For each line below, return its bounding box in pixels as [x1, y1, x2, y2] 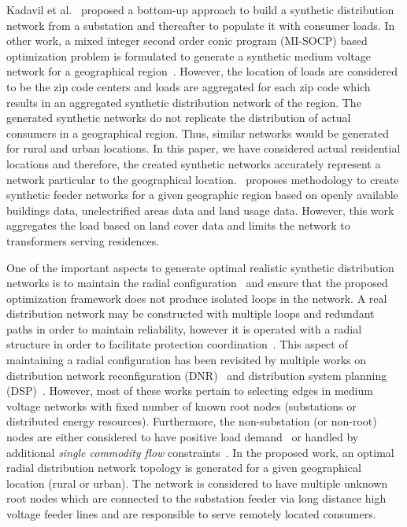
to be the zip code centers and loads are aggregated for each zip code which [6, 78, 371, 94]
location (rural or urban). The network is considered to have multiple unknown [6, 474, 388, 491]
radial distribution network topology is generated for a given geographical [6, 459, 361, 476]
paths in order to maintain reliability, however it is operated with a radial [6, 320, 362, 337]
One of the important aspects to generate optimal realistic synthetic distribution [6, 259, 394, 275]
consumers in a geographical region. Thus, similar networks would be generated [6, 124, 389, 141]
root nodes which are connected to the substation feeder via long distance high [6, 490, 387, 507]
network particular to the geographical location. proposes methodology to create [6, 171, 399, 187]
